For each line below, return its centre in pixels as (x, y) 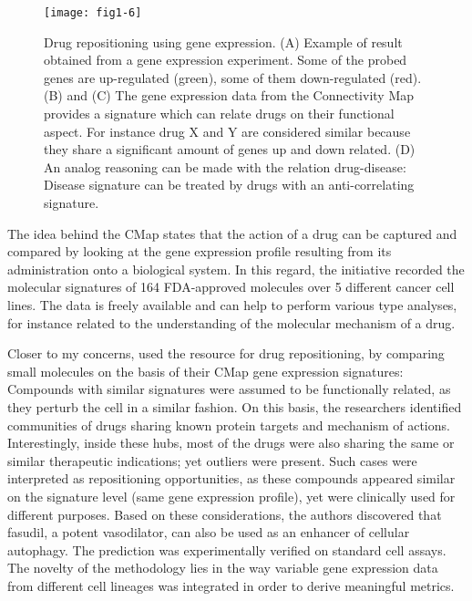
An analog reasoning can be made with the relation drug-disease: (225, 166)
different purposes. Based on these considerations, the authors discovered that (225, 514)
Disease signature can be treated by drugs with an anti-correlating (229, 185)
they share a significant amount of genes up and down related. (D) (230, 149)
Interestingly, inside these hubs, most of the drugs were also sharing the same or (231, 443)
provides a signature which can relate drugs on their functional (219, 114)
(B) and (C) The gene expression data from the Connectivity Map (229, 95)
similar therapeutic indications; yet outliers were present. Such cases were (212, 460)
